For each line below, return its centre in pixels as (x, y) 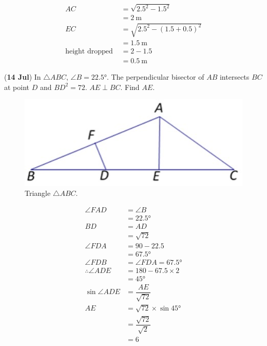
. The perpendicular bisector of (155, 77)
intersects (234, 77)
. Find (130, 87)
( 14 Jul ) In (23, 77)
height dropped (89, 52)
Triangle (38, 193)
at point (17, 87)
